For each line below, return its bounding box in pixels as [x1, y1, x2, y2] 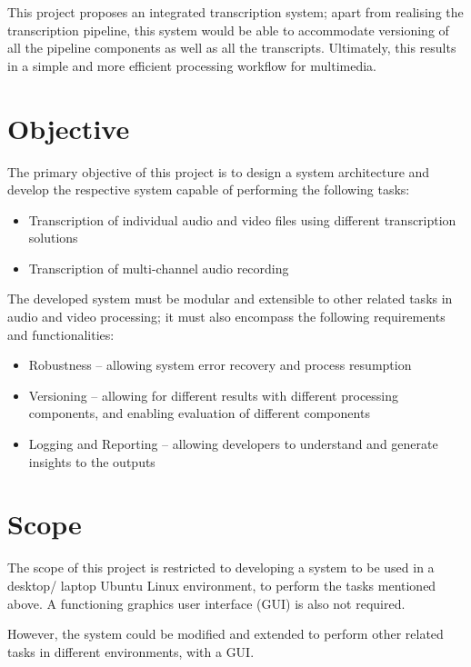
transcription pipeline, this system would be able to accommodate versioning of [7, 20, 449, 39]
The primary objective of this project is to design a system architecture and [7, 162, 430, 181]
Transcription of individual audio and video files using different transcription [28, 210, 456, 229]
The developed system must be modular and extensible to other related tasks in [7, 289, 453, 308]
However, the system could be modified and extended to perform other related [7, 624, 444, 643]
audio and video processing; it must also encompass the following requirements [7, 307, 446, 326]
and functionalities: [7, 324, 115, 343]
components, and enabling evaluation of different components [28, 403, 370, 423]
